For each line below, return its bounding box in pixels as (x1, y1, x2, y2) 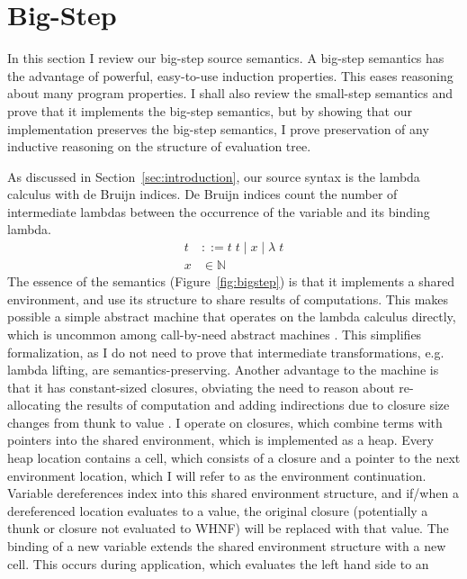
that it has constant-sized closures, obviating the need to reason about (7, 377, 395, 396)
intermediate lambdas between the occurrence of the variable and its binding (7, 202, 430, 221)
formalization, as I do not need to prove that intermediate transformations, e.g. (7, 342, 445, 361)
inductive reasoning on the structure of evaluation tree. (7, 137, 311, 156)
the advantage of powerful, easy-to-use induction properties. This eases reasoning (7, 66, 454, 85)
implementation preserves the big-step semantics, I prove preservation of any (7, 119, 429, 138)
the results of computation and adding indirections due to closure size (65, 395, 450, 414)
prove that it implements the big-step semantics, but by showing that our (7, 101, 413, 120)
